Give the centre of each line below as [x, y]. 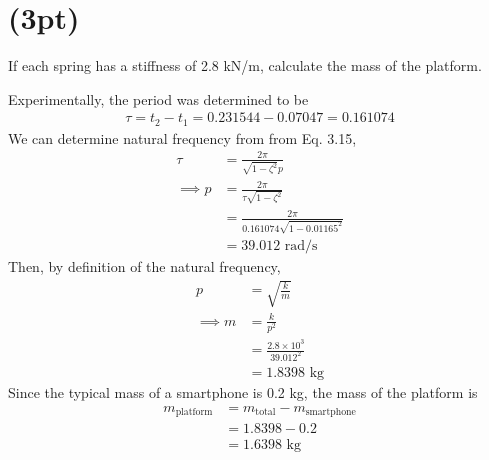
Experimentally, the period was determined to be [158, 98]
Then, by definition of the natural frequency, [144, 266]
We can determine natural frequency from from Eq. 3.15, [182, 137]
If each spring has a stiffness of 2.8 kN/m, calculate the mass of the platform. [245, 65]
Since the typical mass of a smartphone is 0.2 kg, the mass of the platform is [243, 392]
